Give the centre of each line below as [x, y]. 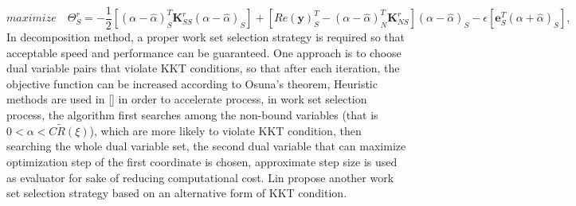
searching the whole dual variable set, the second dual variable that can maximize [206, 146]
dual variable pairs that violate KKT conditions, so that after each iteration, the [203, 68]
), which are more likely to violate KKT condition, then [225, 130]
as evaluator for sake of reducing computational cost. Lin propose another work [200, 177]
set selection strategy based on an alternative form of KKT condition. [177, 193]
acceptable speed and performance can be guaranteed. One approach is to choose [204, 52]
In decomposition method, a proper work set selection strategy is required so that [206, 37]
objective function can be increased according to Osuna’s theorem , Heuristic [192, 83]
